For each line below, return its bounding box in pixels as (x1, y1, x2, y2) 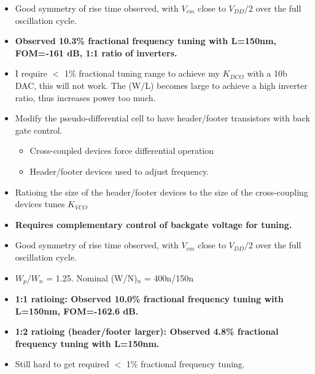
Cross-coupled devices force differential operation (29, 144, 214, 157)
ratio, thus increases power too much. (15, 91, 156, 104)
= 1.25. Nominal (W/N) (46, 271, 138, 284)
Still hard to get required (15, 357, 109, 370)
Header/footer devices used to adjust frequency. (29, 164, 209, 177)
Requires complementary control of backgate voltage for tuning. (15, 218, 292, 231)
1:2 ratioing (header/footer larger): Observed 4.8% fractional (15, 325, 279, 338)
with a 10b (247, 67, 287, 80)
